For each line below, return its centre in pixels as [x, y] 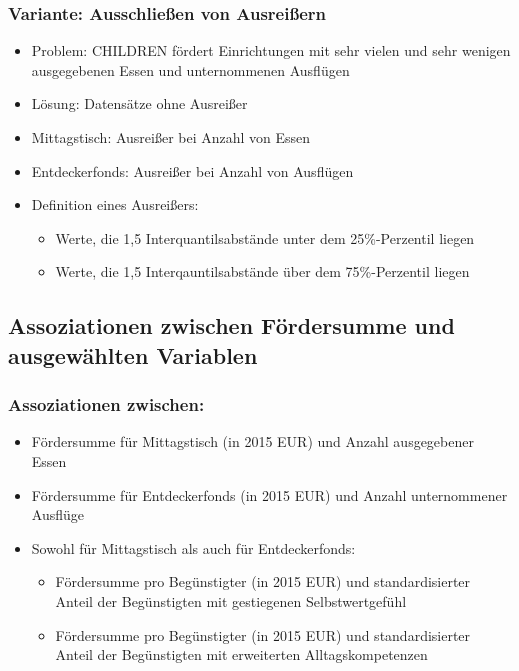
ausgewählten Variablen [133, 354]
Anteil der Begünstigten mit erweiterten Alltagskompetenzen [241, 654]
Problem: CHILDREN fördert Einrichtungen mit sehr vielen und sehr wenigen [271, 50]
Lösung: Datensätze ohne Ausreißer [139, 103]
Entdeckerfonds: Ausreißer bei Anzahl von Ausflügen [192, 170]
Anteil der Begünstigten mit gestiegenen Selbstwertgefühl [231, 600]
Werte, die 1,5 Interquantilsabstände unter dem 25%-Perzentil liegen [265, 237]
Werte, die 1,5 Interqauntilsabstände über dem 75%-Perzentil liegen [262, 271]
